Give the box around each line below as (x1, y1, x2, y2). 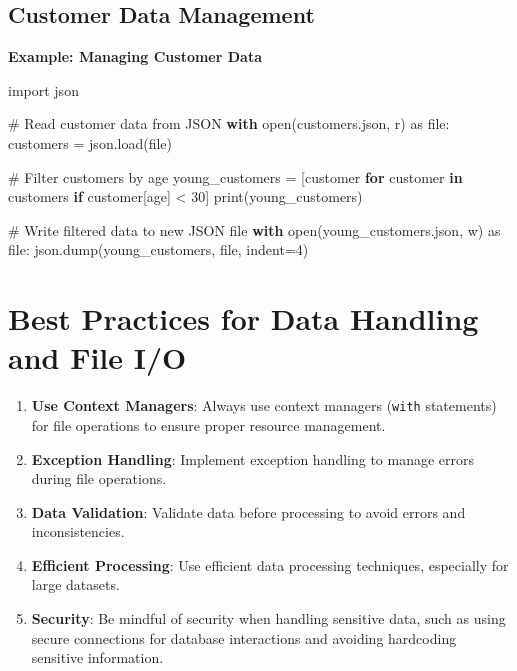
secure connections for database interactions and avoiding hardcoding (31, 627, 457, 648)
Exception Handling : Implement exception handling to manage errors (31, 448, 475, 469)
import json (8, 79, 79, 100)
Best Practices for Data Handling (8, 298, 479, 339)
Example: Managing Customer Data (8, 46, 262, 67)
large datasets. (31, 574, 120, 595)
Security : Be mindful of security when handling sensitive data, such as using (31, 608, 506, 629)
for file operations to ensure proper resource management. (31, 414, 386, 435)
